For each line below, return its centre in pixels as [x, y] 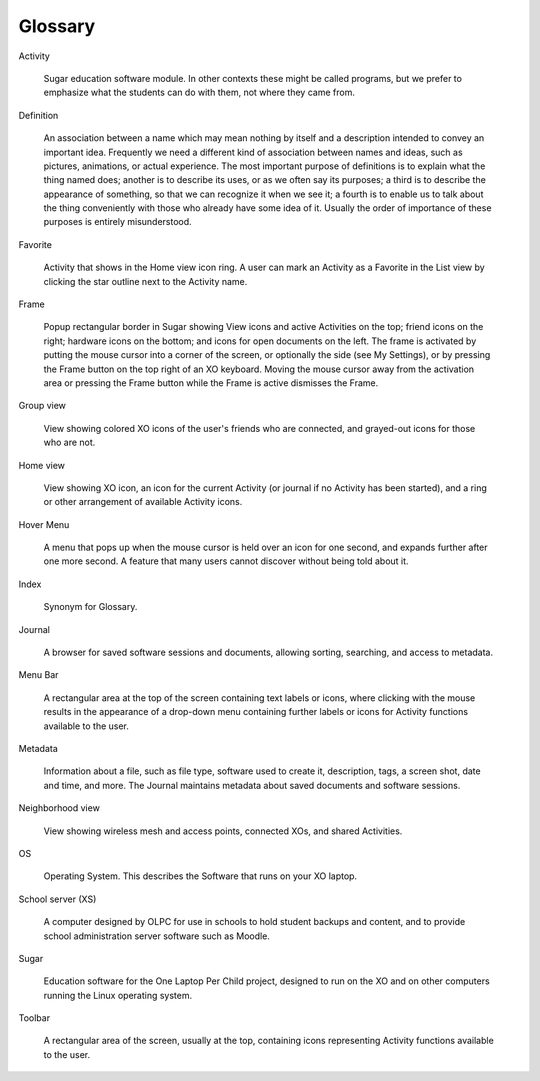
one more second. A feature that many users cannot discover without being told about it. [226, 561]
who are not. [69, 442]
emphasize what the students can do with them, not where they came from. [199, 92]
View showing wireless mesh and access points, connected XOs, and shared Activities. [223, 831]
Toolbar [34, 1018]
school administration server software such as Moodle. [156, 936]
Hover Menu [44, 524]
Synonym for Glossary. [90, 607]
